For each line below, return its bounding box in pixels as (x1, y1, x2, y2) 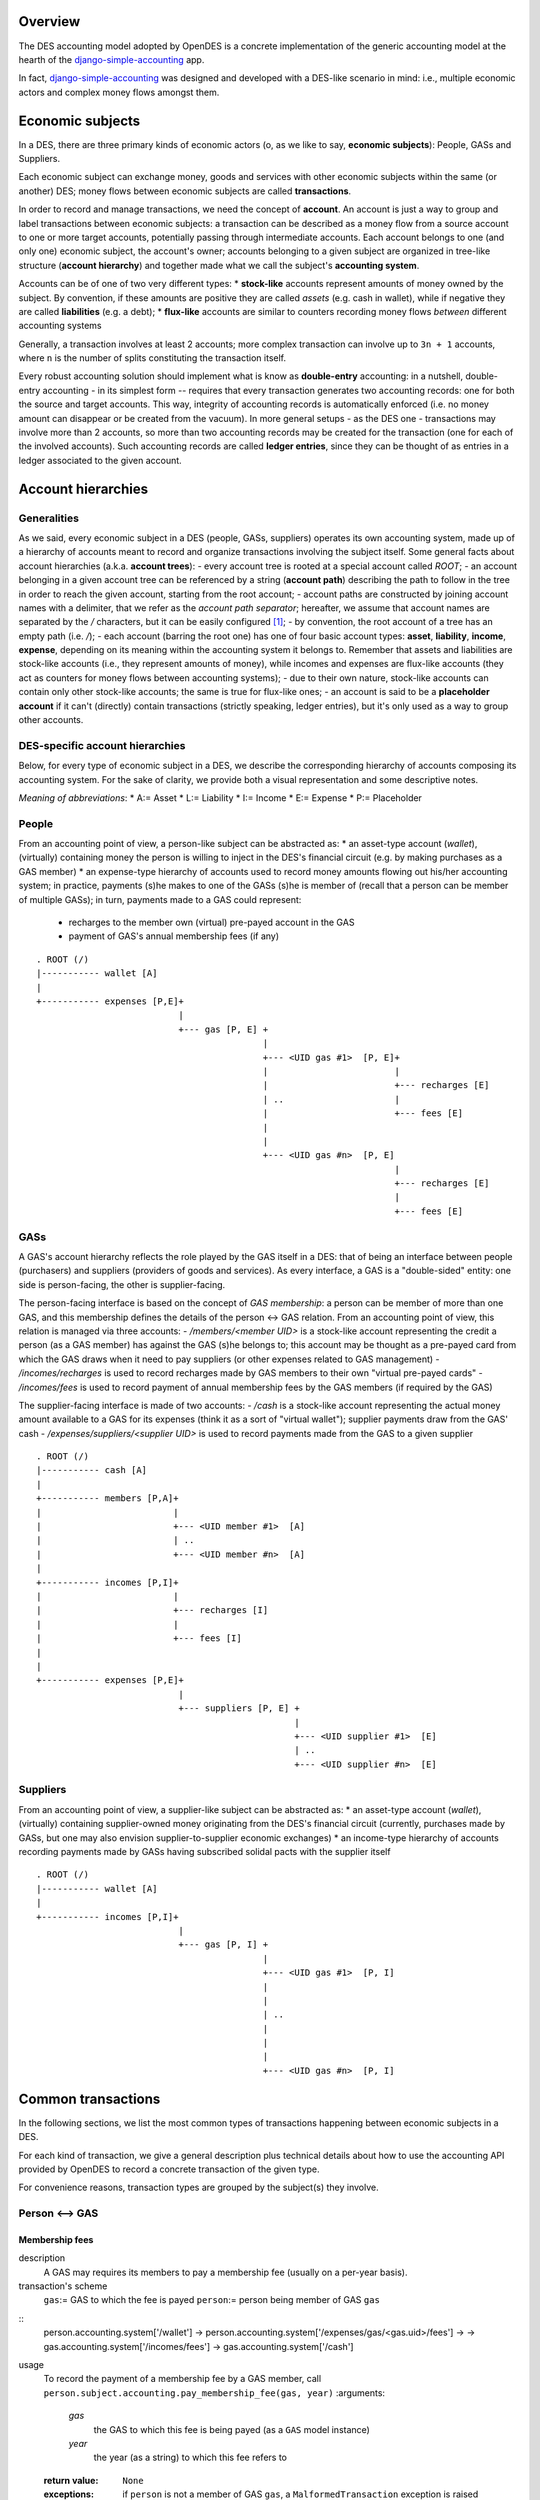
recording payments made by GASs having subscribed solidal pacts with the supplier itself (18, 1845, 391, 1857)
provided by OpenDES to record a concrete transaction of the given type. (18, 2163, 320, 2175)
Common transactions (18, 2090, 161, 2107)
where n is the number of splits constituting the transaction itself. (18, 352, 287, 364)
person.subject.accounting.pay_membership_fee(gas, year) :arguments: (43, 2386, 385, 2399)
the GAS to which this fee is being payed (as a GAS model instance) (93, 2423, 370, 2435)
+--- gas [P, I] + (178, 1939, 269, 1950)
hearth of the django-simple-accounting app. (18, 53, 205, 65)
